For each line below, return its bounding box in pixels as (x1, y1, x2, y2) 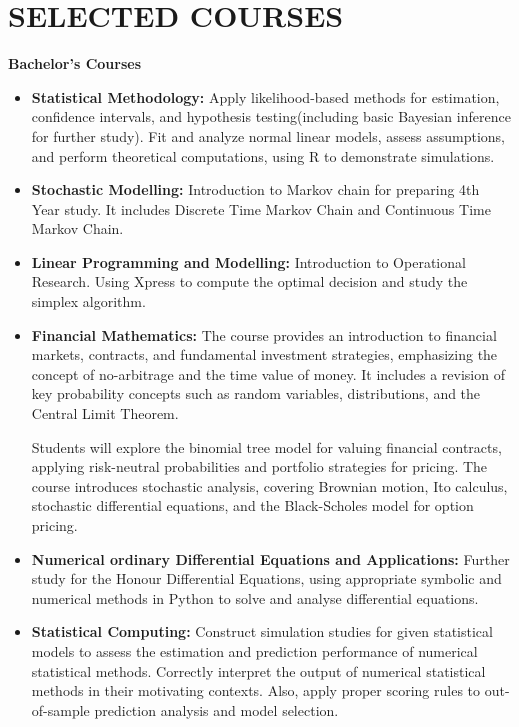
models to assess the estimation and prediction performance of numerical (31, 640, 478, 661)
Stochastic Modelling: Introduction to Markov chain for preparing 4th (31, 179, 480, 200)
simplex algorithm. (31, 291, 146, 312)
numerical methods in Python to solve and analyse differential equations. (31, 587, 479, 608)
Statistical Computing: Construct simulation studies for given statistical (31, 621, 493, 642)
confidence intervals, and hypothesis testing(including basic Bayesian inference (31, 106, 511, 127)
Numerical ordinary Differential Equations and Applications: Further (31, 548, 510, 569)
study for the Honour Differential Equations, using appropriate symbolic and (31, 568, 502, 589)
